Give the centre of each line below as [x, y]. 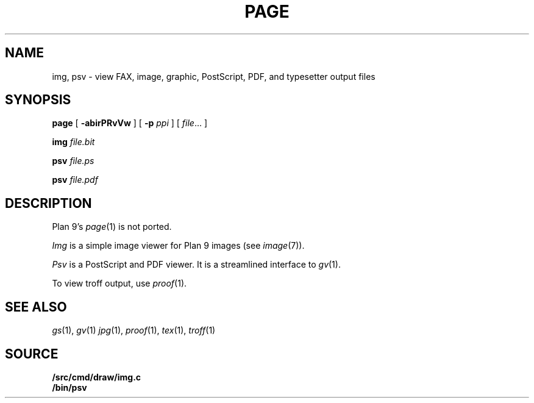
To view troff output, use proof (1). [119, 284]
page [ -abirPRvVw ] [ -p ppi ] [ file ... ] [130, 123]
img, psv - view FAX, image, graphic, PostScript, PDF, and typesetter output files [214, 76]
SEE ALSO [36, 307]
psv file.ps [73, 161]
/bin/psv [69, 387]
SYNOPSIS [38, 100]
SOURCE [32, 354]
